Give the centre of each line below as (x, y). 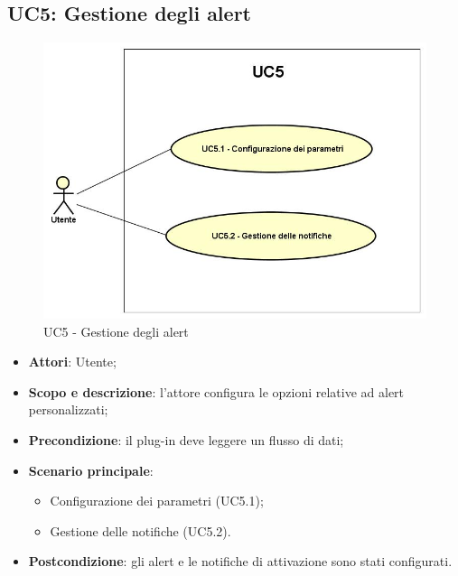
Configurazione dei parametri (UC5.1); (157, 501)
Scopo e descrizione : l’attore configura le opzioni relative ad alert (216, 391)
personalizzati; (68, 409)
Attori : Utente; (72, 362)
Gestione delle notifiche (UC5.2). (140, 530)
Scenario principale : (91, 470)
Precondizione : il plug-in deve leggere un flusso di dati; (186, 439)
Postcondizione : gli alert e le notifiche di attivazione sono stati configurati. (240, 561)
